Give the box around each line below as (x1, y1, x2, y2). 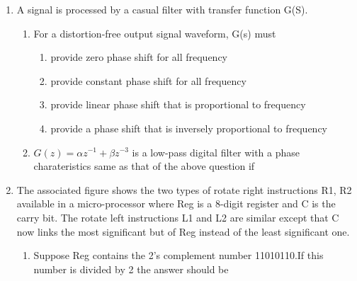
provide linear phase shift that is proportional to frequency (50, 97, 306, 112)
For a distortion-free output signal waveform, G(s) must (33, 25, 276, 40)
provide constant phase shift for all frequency (50, 73, 246, 88)
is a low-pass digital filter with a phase (132, 144, 300, 159)
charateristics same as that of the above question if (33, 159, 255, 173)
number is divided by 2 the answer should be (33, 261, 229, 276)
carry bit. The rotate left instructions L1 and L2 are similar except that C (16, 210, 339, 224)
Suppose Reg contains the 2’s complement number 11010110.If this (33, 248, 324, 263)
